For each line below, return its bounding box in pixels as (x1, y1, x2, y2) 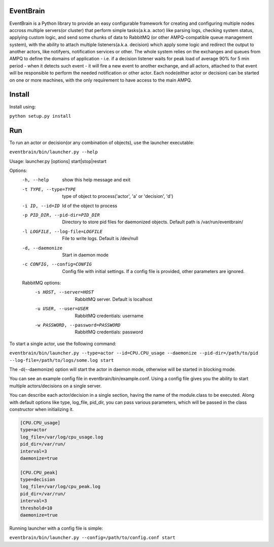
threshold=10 (20, 505, 53, 511)
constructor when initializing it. (9, 406, 74, 412)
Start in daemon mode (62, 252, 109, 258)
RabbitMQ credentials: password (75, 329, 143, 335)
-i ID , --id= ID (22, 203, 60, 209)
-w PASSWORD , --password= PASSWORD (35, 322, 121, 328)
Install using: (9, 104, 36, 110)
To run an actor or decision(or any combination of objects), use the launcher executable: (9, 140, 195, 146)
